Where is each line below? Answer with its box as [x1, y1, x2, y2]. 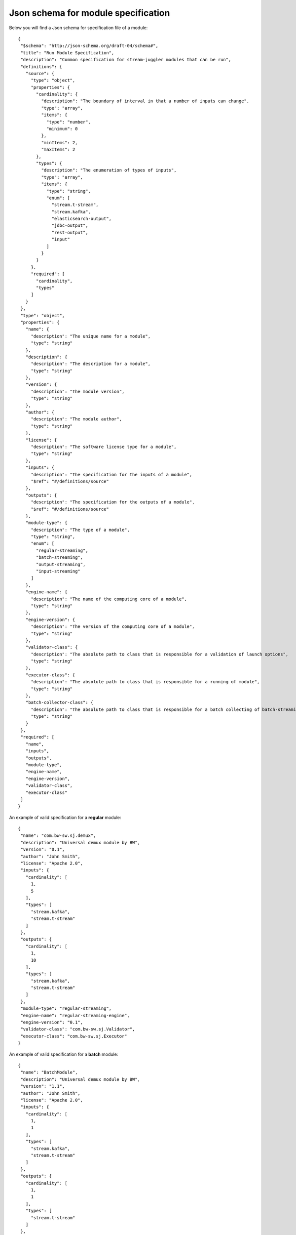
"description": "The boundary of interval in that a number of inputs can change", [41, 98, 250, 104]
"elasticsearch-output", [51, 216, 112, 222]
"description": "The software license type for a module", [31, 444, 177, 450]
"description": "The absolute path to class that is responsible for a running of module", [31, 679, 260, 685]
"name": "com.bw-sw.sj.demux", [20, 833, 96, 838]
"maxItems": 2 [41, 147, 75, 153]
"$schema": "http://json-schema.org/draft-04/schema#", [20, 43, 159, 49]
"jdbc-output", [51, 223, 88, 228]
